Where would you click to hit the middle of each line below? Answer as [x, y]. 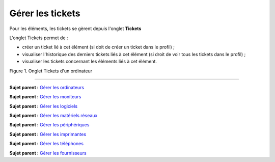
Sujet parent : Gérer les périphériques [49, 125]
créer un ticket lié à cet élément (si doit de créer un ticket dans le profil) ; [99, 47]
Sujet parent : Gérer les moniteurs [45, 97]
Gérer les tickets [45, 13]
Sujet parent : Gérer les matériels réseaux [53, 116]
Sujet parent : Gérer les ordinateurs [47, 87]
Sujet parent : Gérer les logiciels [44, 106]
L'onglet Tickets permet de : [39, 38]
